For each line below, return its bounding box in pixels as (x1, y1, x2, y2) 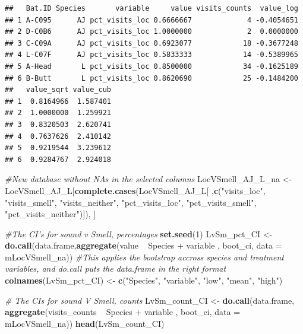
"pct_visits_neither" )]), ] (5, 208, 96, 220)
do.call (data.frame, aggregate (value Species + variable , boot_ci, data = (5, 239, 282, 252)
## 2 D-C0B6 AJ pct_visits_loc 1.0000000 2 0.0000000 (5, 27, 298, 36)
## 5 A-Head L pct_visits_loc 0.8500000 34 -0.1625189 (5, 62, 298, 71)
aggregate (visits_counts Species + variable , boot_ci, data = (5, 306, 241, 318)
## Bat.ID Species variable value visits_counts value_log (5, 4, 298, 12)
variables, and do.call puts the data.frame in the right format (5, 262, 226, 275)
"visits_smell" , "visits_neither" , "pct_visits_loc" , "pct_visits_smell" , (5, 196, 257, 208)
